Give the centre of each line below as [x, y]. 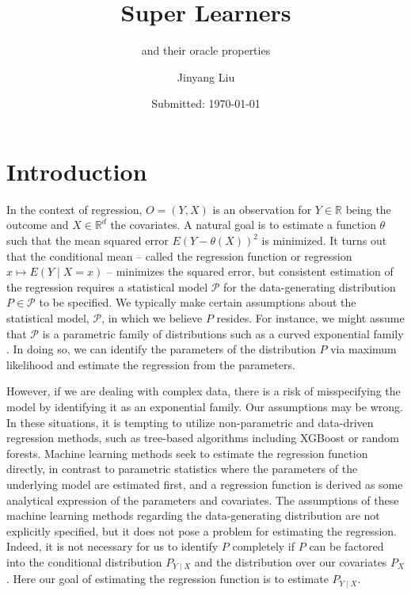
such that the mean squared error [88, 240]
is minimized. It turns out [324, 240]
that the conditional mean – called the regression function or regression [179, 256]
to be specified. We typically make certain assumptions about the [198, 302]
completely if [264, 546]
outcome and [38, 225]
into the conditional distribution [84, 561]
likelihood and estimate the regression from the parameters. [151, 364]
